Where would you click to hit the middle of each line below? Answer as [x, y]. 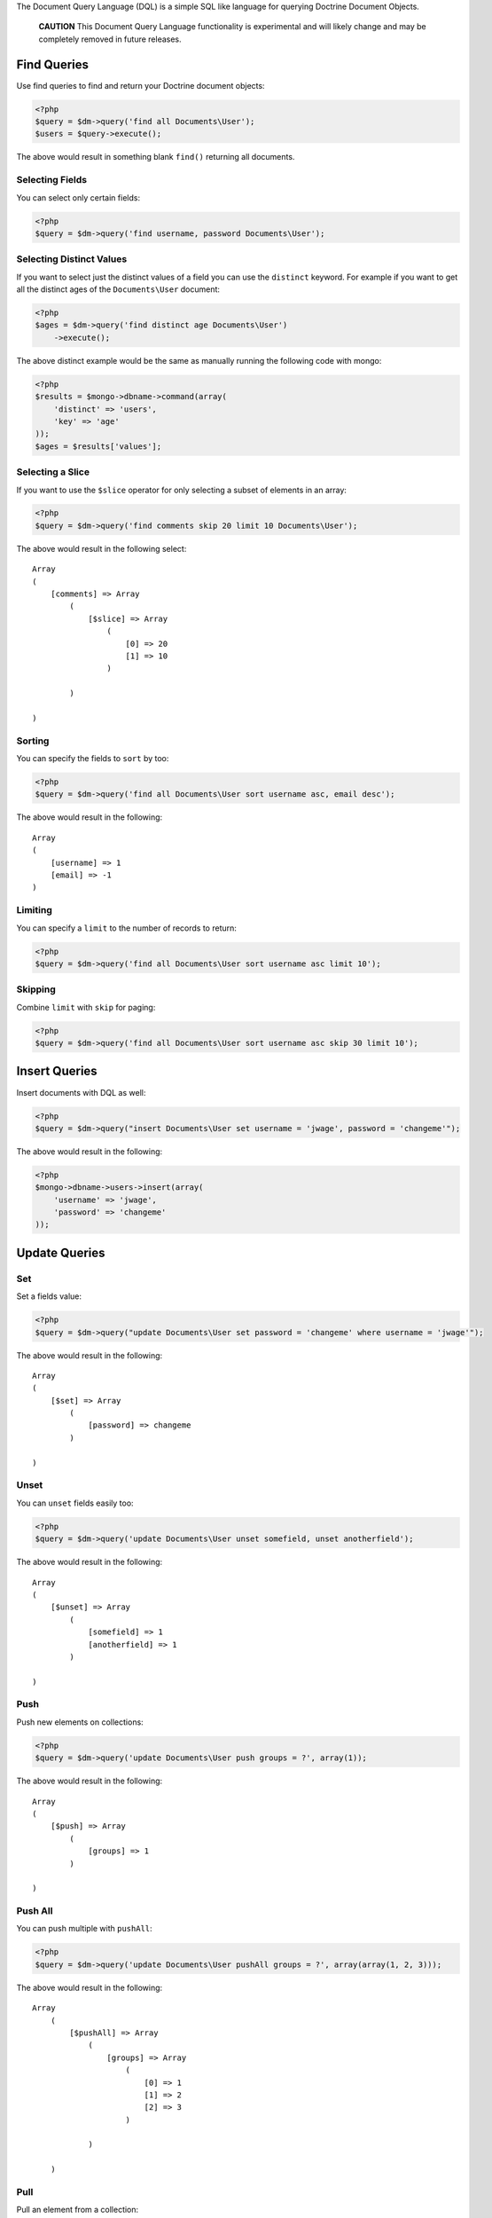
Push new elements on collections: [80, 1722]
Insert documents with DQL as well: [81, 1092]
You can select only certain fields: [78, 197]
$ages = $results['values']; [98, 446]
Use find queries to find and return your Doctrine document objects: [141, 85]
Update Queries [61, 1252]
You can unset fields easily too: [75, 1503]
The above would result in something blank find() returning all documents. [156, 157]
